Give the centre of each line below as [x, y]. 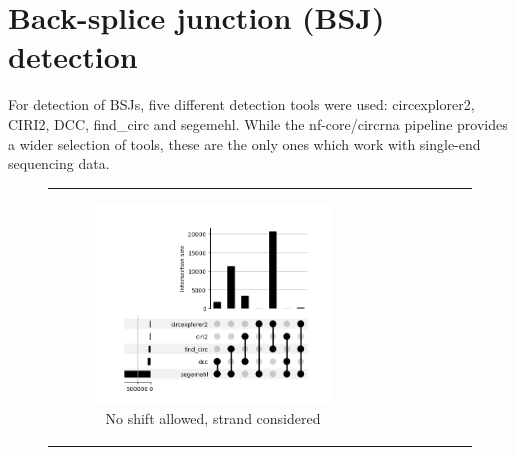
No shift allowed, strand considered [213, 417]
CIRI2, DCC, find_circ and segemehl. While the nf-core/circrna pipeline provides [258, 123]
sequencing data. [59, 163]
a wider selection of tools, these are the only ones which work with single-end [244, 143]
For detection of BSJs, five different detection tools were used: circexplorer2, [241, 104]
